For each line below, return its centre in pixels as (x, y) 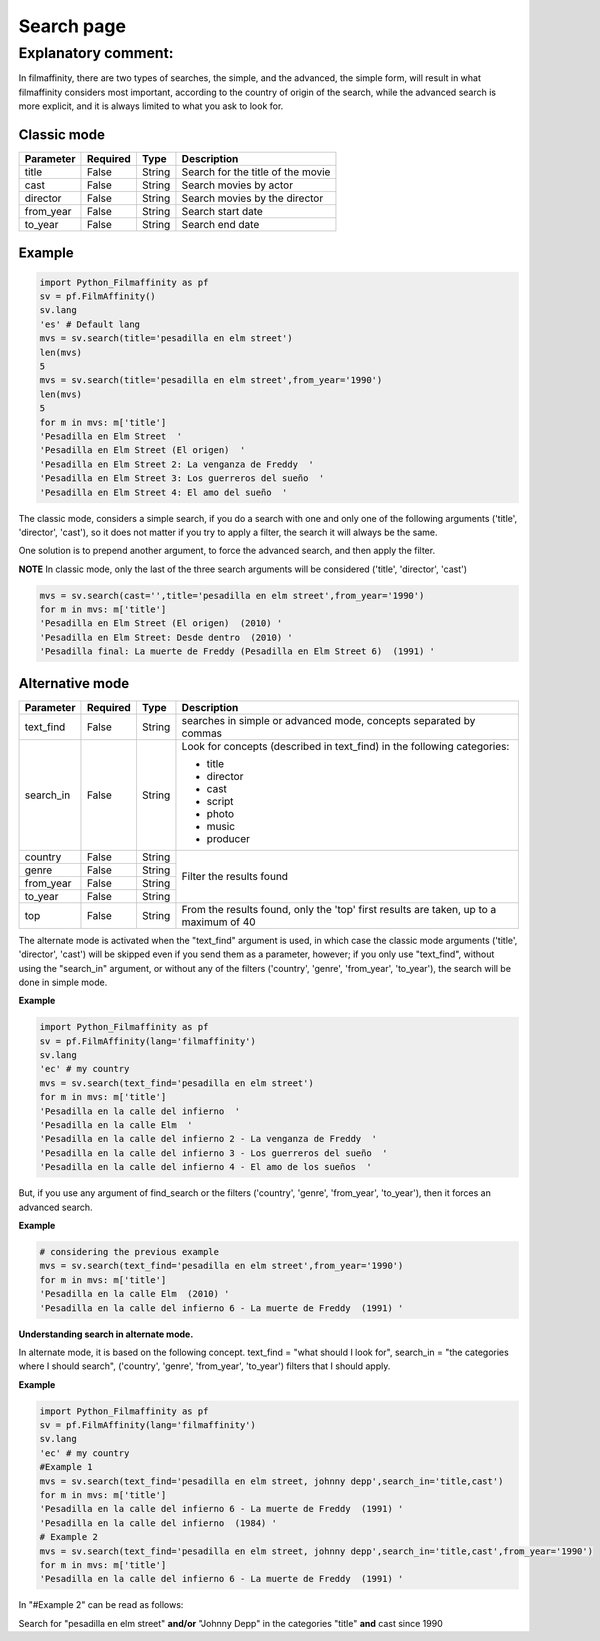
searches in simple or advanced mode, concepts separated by (328, 720)
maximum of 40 (218, 922)
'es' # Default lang (89, 324)
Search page (72, 26)
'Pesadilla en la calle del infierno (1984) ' (158, 1523)
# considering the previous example (129, 1251)
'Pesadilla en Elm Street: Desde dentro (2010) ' (166, 637)
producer (228, 838)
